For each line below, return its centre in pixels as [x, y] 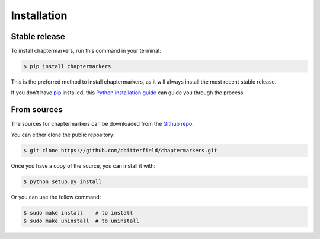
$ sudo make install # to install [78, 213]
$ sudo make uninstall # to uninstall [81, 221]
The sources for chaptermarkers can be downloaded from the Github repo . [102, 124]
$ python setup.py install [63, 181]
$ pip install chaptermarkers [67, 66]
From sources [37, 110]
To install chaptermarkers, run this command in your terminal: [86, 51]
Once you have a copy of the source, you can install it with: [83, 165]
